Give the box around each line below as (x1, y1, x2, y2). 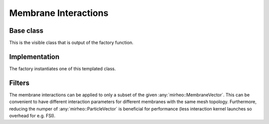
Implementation (9, 52, 60, 61)
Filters (9, 79, 30, 87)
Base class (9, 26, 44, 35)
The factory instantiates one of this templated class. (9, 65, 116, 72)
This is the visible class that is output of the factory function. (9, 40, 134, 46)
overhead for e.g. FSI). (9, 113, 56, 119)
